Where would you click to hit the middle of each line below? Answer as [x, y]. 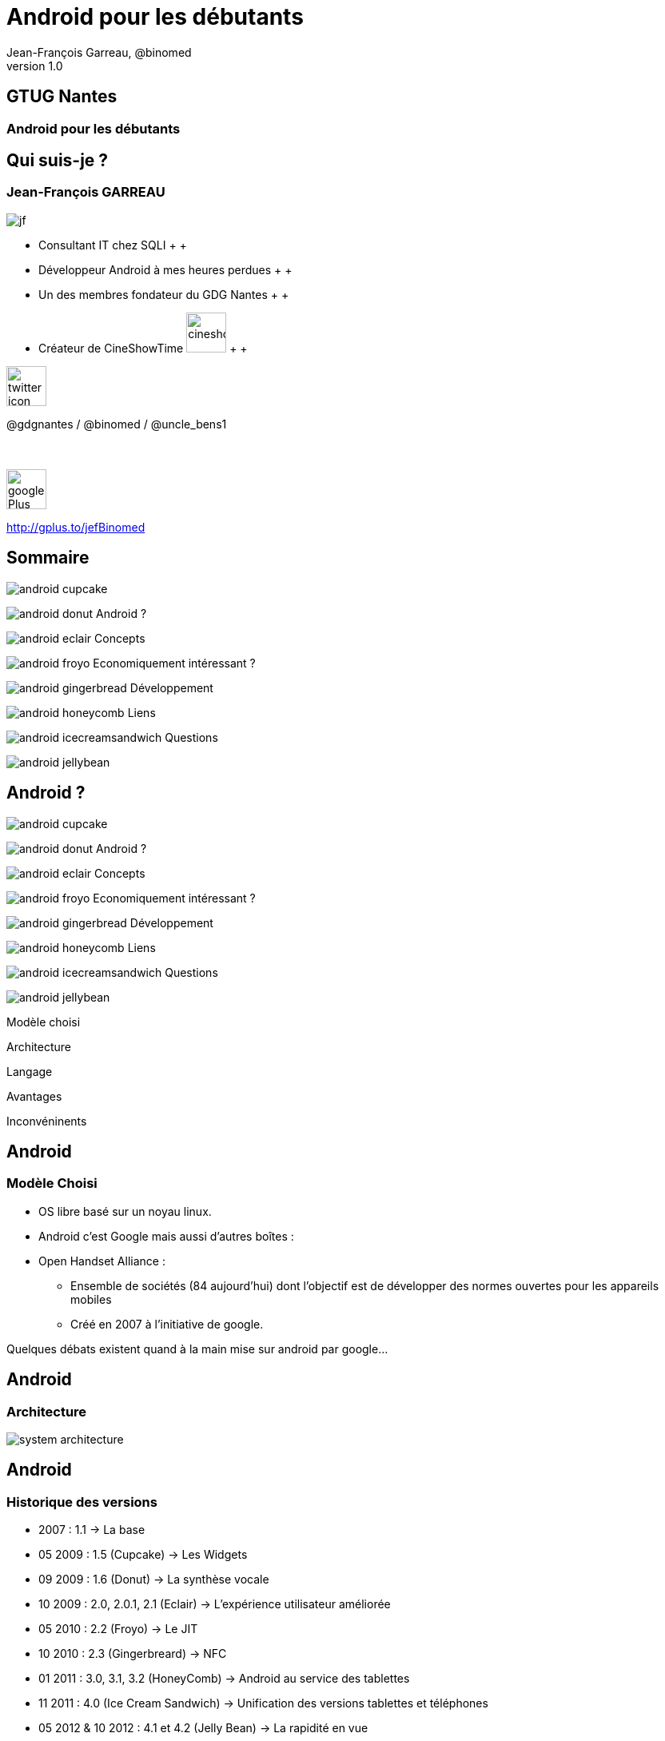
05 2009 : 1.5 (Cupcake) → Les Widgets [143, 1555]
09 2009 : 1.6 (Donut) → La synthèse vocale [154, 1580]
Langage [30, 1071]
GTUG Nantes [62, 97]
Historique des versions [82, 1502]
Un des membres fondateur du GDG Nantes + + [164, 294]
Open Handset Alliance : [102, 1261]
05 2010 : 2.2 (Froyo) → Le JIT [118, 1629]
